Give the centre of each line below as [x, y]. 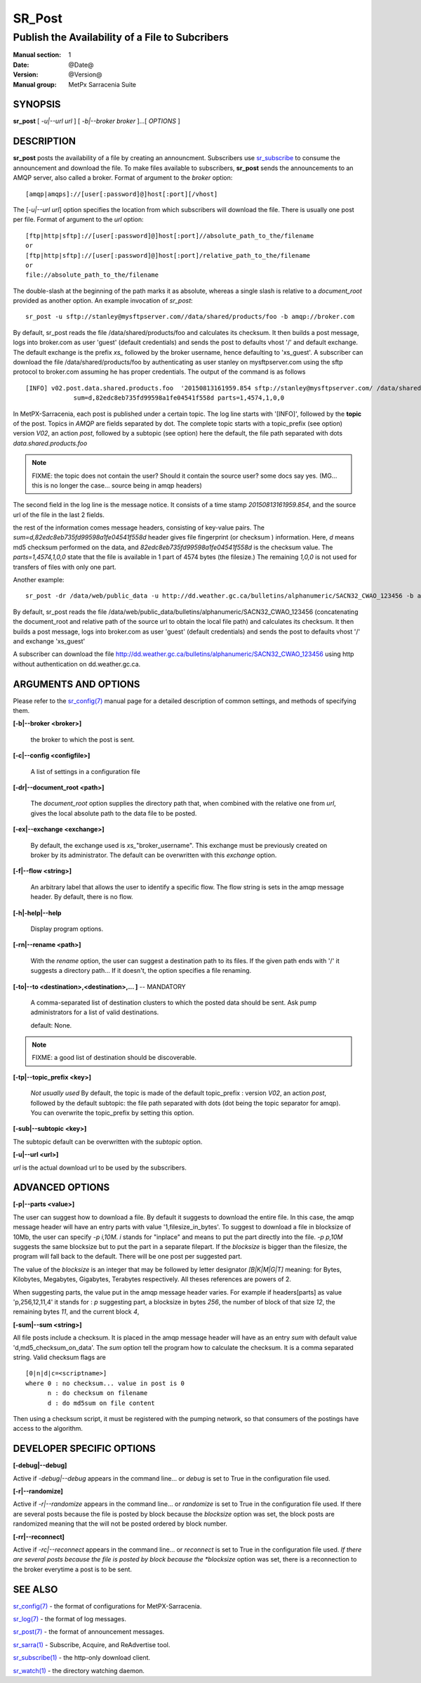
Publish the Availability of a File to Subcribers [121, 37]
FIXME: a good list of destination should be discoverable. [114, 1058]
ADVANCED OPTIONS [61, 1187]
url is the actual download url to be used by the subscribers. [100, 1167]
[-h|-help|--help [37, 912]
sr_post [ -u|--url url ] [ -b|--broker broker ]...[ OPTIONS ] [96, 121]
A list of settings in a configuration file [85, 771]
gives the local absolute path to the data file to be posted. [114, 813]
